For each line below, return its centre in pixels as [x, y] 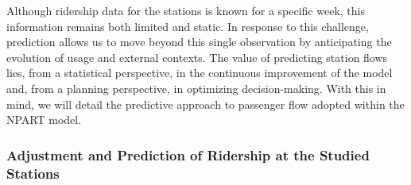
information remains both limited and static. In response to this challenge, [188, 26]
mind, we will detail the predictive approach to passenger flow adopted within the [205, 104]
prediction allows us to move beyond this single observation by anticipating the [199, 42]
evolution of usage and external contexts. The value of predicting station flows [197, 57]
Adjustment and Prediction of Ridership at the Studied [188, 154]
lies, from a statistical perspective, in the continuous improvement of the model [200, 73]
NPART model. [44, 119]
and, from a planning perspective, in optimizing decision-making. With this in [196, 88]
